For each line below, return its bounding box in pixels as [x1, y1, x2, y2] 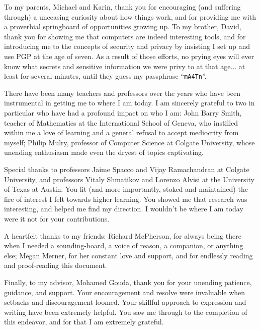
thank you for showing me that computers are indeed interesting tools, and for [4, 31, 246, 41]
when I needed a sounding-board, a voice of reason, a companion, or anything [4, 240, 243, 251]
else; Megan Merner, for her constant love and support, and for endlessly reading [4, 250, 253, 260]
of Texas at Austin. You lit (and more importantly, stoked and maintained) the [4, 184, 248, 194]
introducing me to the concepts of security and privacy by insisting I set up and [4, 41, 250, 51]
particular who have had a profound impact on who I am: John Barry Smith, [4, 107, 242, 118]
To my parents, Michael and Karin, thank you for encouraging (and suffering [4, 2, 241, 12]
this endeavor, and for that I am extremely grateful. [4, 316, 164, 327]
